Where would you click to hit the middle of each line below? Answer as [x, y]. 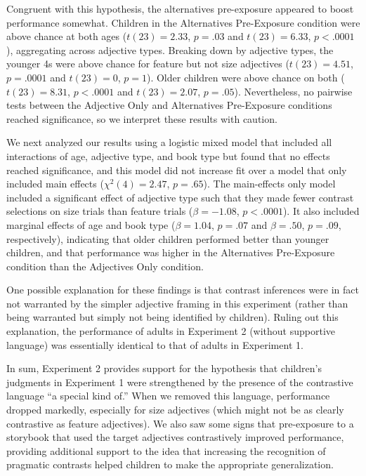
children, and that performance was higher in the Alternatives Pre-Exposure [171, 252]
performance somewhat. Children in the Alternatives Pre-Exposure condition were [183, 22]
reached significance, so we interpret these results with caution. [142, 118]
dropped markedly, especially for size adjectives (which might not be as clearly [175, 410]
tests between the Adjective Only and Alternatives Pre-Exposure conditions [169, 105]
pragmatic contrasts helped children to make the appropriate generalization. [170, 464]
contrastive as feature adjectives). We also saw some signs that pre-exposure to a [180, 423]
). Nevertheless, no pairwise [293, 91]
